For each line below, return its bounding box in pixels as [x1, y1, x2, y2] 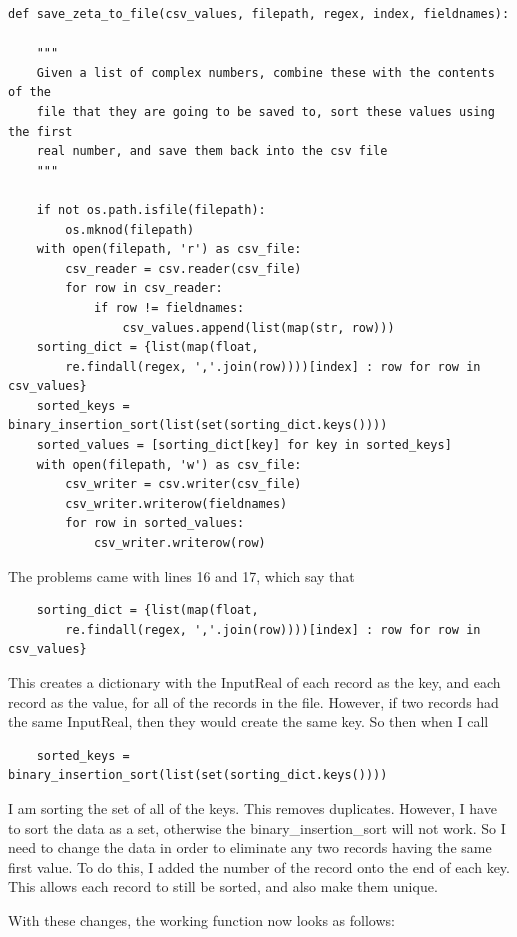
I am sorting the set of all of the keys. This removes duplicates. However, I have [8, 797, 497, 818]
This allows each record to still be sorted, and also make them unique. [8, 876, 438, 897]
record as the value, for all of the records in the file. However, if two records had [8, 691, 499, 712]
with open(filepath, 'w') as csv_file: [36, 457, 302, 472]
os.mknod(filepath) [65, 222, 195, 237]
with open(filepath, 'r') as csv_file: [36, 242, 302, 257]
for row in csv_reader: [65, 281, 223, 296]
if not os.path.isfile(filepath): [36, 202, 266, 217]
